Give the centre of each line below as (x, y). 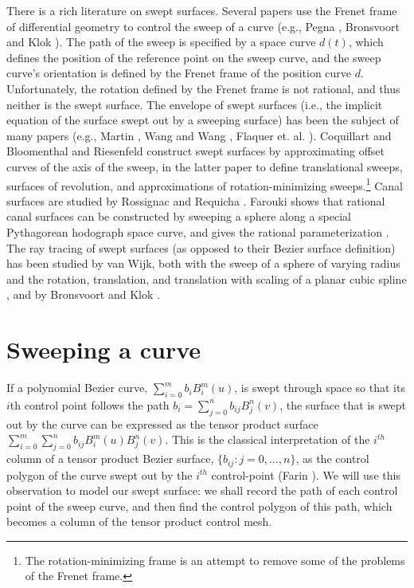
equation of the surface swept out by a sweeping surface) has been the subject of (203, 120)
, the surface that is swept (343, 404)
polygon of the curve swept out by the (100, 474)
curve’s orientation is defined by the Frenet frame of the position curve (179, 73)
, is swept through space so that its (320, 388)
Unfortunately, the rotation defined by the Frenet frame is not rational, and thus (203, 88)
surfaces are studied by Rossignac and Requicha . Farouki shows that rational (196, 200)
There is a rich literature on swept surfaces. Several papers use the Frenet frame (202, 10)
